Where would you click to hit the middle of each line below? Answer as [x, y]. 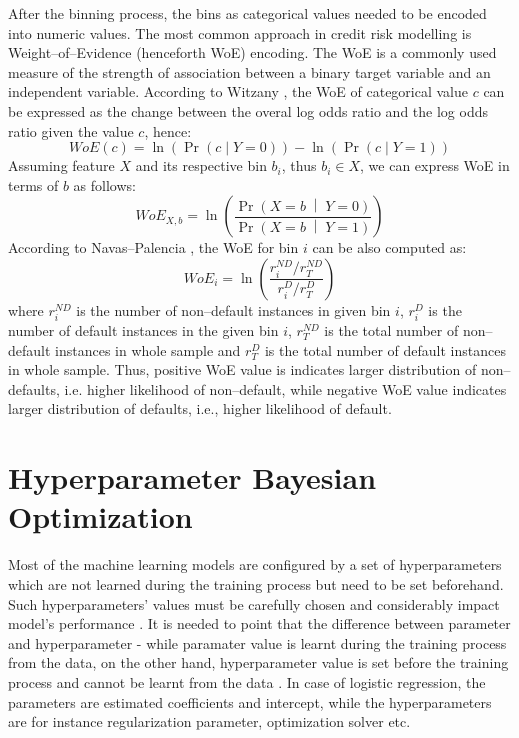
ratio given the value [71, 130]
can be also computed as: [389, 247]
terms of [33, 184]
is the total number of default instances [385, 349]
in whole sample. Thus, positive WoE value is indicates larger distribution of [242, 369]
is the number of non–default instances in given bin [233, 309]
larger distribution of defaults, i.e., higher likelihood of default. [200, 408]
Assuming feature [61, 165]
